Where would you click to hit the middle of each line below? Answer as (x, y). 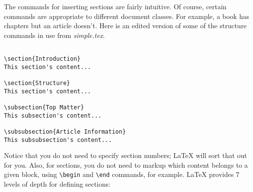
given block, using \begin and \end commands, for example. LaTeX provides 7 (122, 174)
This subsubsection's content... (58, 140)
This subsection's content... (53, 115)
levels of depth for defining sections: (57, 184)
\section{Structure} (37, 83)
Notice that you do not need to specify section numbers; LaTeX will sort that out (126, 155)
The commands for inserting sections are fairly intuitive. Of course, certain (115, 6)
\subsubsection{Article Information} (65, 131)
